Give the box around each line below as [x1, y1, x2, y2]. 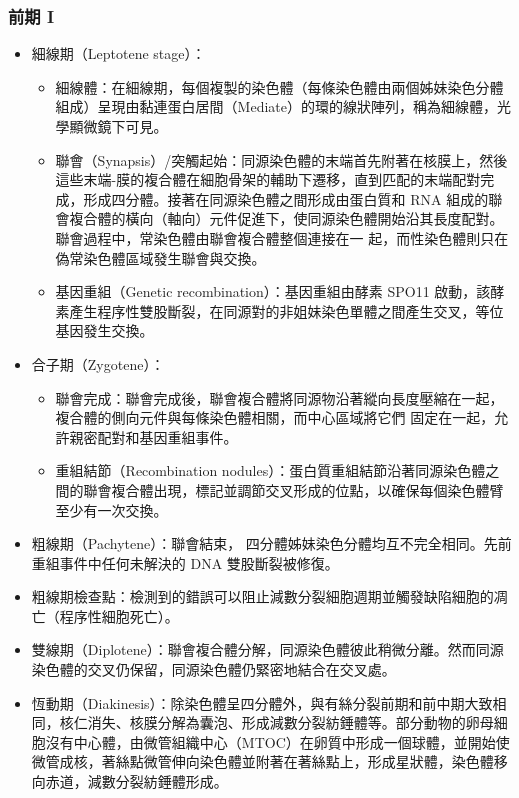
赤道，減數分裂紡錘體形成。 [45, 771, 228, 792]
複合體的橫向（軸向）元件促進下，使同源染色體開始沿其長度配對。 [69, 208, 504, 229]
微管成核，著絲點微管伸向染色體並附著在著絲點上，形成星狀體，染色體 [31, 751, 494, 772]
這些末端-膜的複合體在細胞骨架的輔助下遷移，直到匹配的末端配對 [55, 169, 481, 190]
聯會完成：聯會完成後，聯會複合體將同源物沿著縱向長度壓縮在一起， [55, 387, 504, 408]
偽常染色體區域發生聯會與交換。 [55, 247, 266, 268]
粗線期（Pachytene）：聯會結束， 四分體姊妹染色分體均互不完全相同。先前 [31, 533, 512, 554]
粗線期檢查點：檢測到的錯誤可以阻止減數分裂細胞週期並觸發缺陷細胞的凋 [31, 586, 508, 607]
